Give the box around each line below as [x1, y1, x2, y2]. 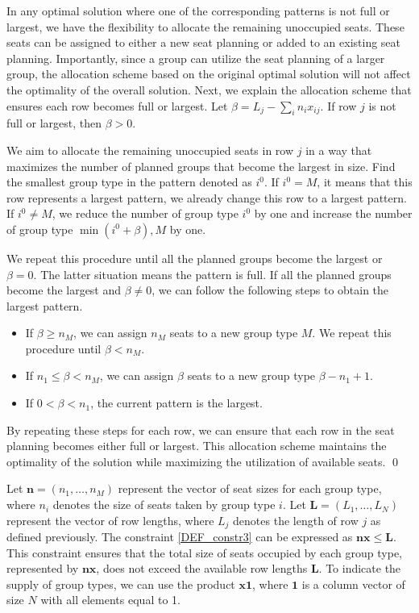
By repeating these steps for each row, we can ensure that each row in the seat [6, 421, 395, 438]
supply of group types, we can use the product [6, 575, 235, 592]
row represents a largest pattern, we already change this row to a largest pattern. [6, 189, 407, 206]
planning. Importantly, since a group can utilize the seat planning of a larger [6, 49, 385, 66]
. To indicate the [318, 560, 401, 577]
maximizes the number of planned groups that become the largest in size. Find [6, 157, 396, 174]
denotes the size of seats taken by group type [52, 496, 276, 513]
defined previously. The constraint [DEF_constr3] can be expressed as [6, 528, 353, 545]
